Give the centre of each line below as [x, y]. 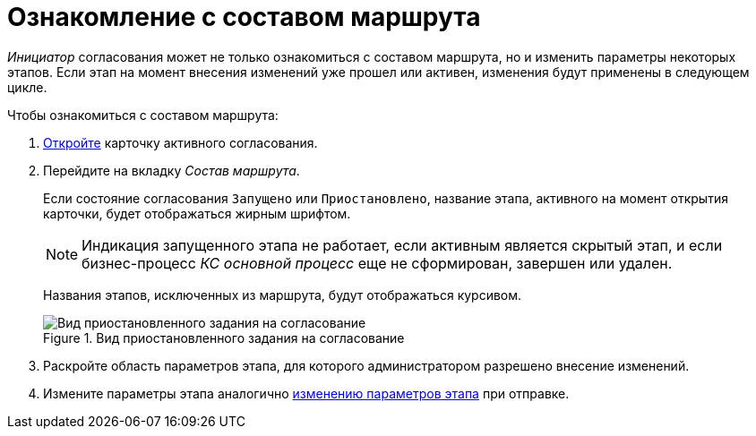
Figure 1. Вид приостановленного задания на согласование [224, 338]
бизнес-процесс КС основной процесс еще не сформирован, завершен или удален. [377, 263]
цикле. [27, 87]
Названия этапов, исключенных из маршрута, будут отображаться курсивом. [283, 295]
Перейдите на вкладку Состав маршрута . [172, 170]
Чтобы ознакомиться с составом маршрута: [143, 115]
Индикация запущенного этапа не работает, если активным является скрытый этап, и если [402, 245]
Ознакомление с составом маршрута [244, 17]
